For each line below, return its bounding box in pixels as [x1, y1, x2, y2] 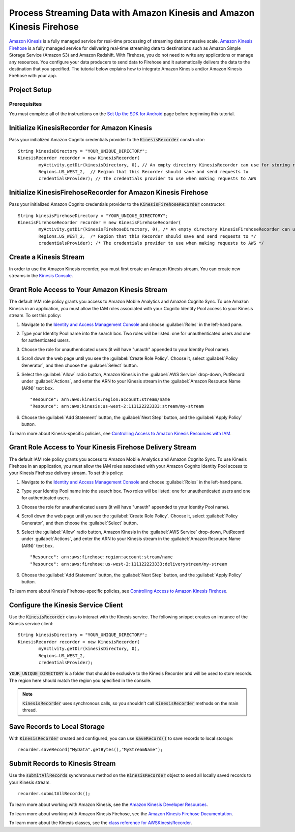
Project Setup [9, 86, 52, 94]
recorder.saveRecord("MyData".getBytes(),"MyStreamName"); [18, 747, 163, 753]
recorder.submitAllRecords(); [18, 791, 91, 796]
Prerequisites [9, 101, 42, 108]
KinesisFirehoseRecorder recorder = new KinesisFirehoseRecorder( [18, 220, 181, 225]
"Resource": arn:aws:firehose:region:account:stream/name [30, 554, 173, 560]
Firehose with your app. [9, 73, 58, 79]
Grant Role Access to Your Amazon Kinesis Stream [9, 286, 168, 294]
